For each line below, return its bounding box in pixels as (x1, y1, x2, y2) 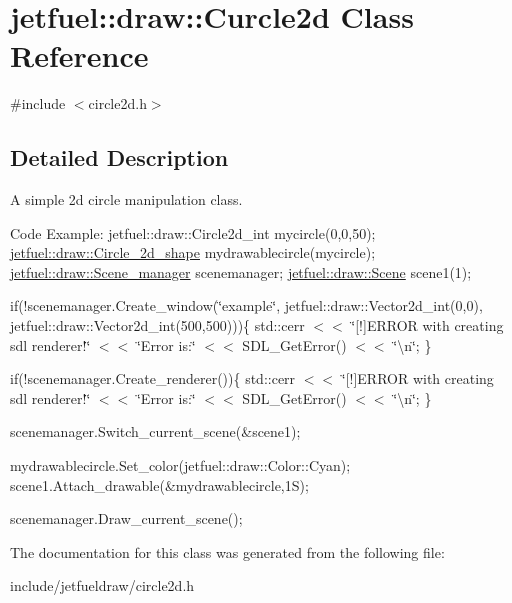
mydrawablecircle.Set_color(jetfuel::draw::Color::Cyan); (10, 455, 351, 476)
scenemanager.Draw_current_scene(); (10, 508, 243, 529)
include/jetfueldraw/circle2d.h (10, 575, 195, 596)
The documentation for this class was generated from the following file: (10, 541, 445, 562)
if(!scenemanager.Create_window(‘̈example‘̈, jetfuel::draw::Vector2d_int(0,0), (10, 295, 483, 316)
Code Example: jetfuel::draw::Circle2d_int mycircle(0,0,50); (10, 222, 376, 243)
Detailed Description (10, 142, 229, 173)
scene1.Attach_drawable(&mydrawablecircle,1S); (10, 474, 309, 495)
